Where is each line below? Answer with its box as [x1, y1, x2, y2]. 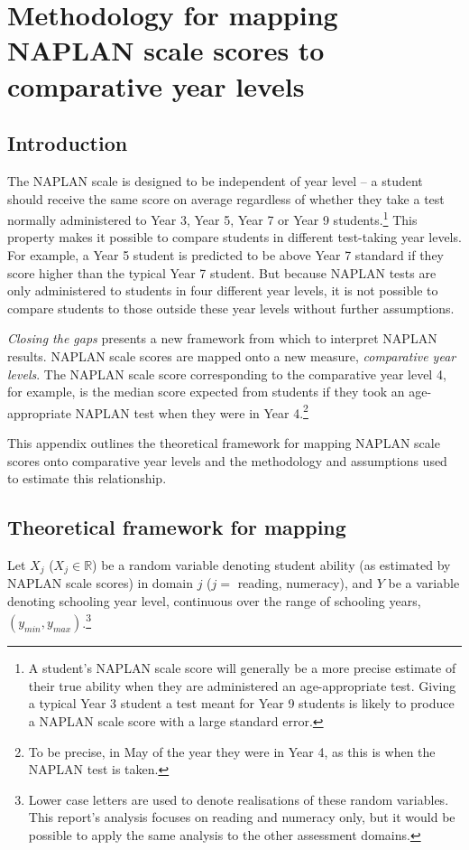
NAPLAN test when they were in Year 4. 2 [75, 400, 308, 422]
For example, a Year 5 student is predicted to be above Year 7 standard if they [7, 245, 445, 264]
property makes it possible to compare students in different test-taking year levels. [7, 228, 462, 247]
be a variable [388, 574, 460, 593]
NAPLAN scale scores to [7, 32, 325, 69]
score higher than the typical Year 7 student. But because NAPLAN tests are [7, 263, 437, 282]
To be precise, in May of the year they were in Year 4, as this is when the [28, 742, 436, 761]
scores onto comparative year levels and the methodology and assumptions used [7, 451, 447, 470]
